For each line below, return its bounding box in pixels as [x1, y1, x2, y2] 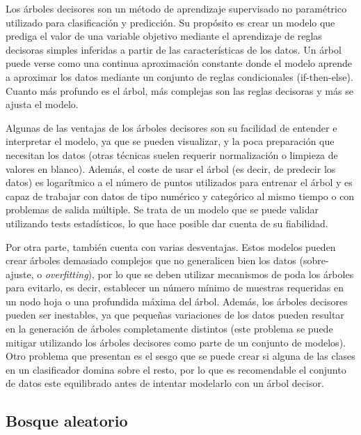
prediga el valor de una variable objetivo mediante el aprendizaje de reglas [6, 29, 322, 43]
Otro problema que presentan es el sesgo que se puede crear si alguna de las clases [6, 349, 355, 363]
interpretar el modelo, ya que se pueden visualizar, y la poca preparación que [6, 134, 335, 148]
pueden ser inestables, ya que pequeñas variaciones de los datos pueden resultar [6, 307, 344, 322]
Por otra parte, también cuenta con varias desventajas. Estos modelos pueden [6, 239, 336, 254]
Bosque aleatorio [6, 410, 128, 432]
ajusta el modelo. [6, 97, 79, 112]
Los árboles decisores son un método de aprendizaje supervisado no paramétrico [6, 1, 347, 15]
